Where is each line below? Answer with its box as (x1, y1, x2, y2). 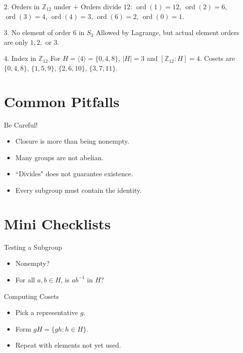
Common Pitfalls (4, 91, 120, 111)
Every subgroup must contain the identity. (15, 185, 142, 195)
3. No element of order (4, 27, 71, 37)
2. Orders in (4, 1, 40, 11)
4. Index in (4, 53, 37, 63)
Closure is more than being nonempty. (15, 136, 130, 146)
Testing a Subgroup (4, 242, 62, 252)
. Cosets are (200, 53, 235, 63)
